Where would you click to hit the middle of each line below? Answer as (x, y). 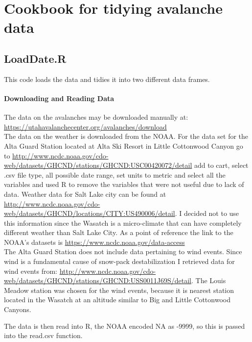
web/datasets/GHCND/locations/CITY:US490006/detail (90, 213)
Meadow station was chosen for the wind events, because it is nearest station (119, 290)
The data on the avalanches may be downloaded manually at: (96, 117)
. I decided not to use (207, 213)
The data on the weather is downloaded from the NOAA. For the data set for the (126, 136)
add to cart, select (221, 165)
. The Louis (209, 280)
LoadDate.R (35, 58)
